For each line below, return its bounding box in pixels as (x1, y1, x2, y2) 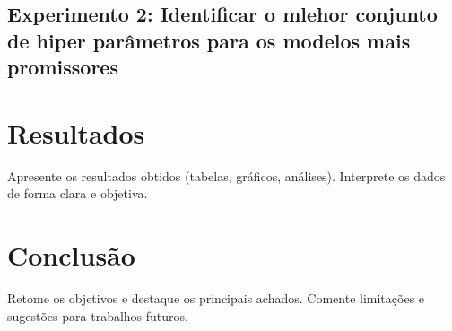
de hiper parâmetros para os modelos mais (7, 26, 411, 54)
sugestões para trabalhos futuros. (7, 306, 188, 325)
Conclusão (7, 237, 135, 274)
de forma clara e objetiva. (7, 184, 148, 203)
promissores (7, 53, 118, 81)
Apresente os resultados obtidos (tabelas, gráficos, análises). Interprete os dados (7, 166, 446, 185)
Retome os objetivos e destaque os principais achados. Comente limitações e (7, 289, 425, 307)
